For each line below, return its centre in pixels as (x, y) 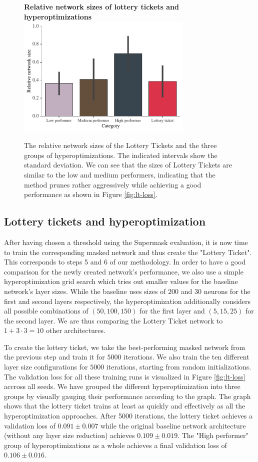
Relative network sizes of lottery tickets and (101, 6)
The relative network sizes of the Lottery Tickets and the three (120, 145)
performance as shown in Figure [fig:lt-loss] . (91, 194)
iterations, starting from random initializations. (179, 367)
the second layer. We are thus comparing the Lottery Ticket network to (113, 320)
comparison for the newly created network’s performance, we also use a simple (124, 271)
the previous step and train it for (54, 357)
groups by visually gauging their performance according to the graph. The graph (127, 396)
